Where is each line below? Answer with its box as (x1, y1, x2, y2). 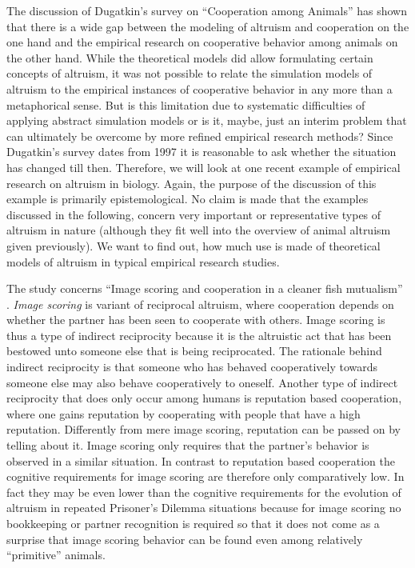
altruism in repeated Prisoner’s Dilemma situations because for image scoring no (6, 499, 401, 516)
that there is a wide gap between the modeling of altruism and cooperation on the (6, 18, 409, 34)
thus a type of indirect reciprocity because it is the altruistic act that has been (6, 326, 392, 343)
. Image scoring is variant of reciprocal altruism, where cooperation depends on (6, 295, 394, 312)
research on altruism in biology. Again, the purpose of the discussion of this (6, 174, 377, 191)
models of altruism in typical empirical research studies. (6, 253, 280, 270)
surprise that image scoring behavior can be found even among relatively (6, 530, 363, 547)
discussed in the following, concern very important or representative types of (6, 206, 381, 222)
